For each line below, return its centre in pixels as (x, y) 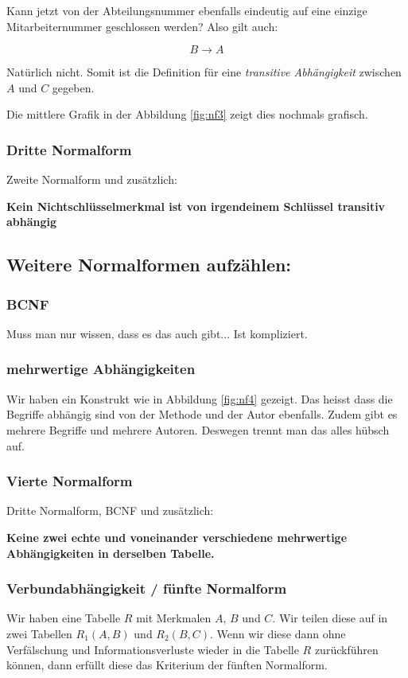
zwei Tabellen (39, 633)
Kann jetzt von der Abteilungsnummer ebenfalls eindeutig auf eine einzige (187, 10)
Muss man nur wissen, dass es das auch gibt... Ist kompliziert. (157, 333)
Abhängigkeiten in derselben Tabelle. (111, 553)
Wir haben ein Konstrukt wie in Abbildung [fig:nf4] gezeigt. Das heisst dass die (200, 398)
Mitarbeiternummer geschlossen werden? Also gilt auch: (142, 26)
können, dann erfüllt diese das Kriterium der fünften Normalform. (167, 665)
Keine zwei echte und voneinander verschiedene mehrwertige (177, 537)
